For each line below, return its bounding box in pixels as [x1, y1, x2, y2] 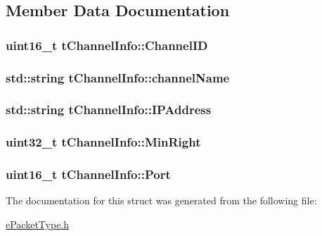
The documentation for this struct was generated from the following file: [6, 193, 317, 208]
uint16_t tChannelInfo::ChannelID [6, 36, 208, 54]
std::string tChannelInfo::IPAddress [6, 101, 212, 118]
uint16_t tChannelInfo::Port [6, 166, 171, 183]
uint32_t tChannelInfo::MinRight [6, 133, 201, 151]
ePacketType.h [6, 216, 70, 231]
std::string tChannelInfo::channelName [6, 68, 230, 86]
